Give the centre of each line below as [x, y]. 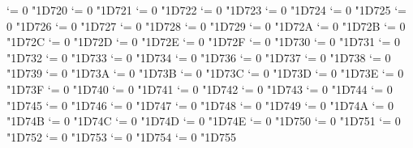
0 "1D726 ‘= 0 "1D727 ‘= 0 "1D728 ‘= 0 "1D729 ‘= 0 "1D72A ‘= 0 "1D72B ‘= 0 [206, 25]
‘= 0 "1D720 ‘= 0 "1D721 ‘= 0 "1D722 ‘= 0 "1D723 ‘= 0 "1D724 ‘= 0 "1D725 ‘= [206, 10]
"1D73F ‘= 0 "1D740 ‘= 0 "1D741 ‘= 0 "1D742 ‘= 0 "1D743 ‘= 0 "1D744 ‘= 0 [200, 89]
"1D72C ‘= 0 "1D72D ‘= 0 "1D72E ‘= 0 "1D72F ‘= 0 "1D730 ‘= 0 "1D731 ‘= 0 [204, 42]
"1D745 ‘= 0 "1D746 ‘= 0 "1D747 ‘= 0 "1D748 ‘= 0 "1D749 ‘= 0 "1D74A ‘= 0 [200, 105]
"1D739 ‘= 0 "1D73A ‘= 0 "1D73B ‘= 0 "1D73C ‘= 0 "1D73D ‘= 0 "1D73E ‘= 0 [205, 73]
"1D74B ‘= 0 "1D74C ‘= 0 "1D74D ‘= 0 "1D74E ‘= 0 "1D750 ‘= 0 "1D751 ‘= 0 [204, 121]
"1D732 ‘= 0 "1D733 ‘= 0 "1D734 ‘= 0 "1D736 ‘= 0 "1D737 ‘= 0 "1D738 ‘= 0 [199, 57]
